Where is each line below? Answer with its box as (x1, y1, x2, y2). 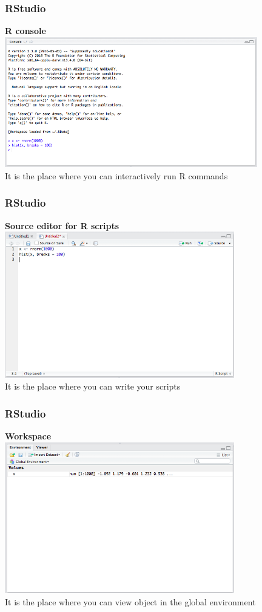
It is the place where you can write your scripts (5, 380, 181, 393)
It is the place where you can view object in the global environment (5, 595, 256, 608)
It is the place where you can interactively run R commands (5, 169, 228, 182)
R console (5, 24, 46, 37)
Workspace (5, 430, 52, 442)
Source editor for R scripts (5, 219, 119, 232)
